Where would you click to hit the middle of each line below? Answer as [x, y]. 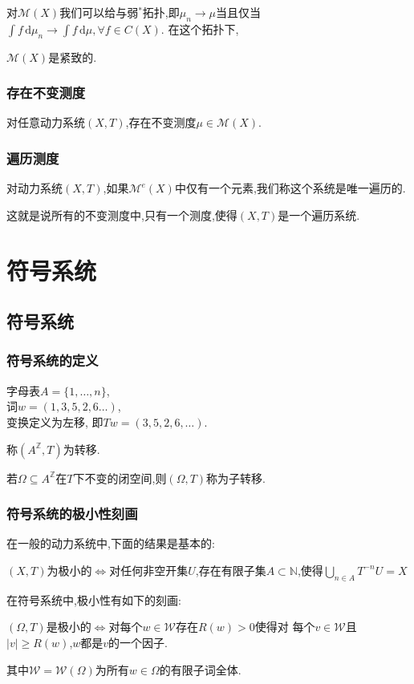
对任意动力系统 [46, 122]
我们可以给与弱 [99, 12]
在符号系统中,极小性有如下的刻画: [94, 599]
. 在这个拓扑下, [200, 28]
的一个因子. [138, 642]
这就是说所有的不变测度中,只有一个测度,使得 [122, 215]
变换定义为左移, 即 [55, 421]
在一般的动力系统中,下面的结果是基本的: [111, 543]
